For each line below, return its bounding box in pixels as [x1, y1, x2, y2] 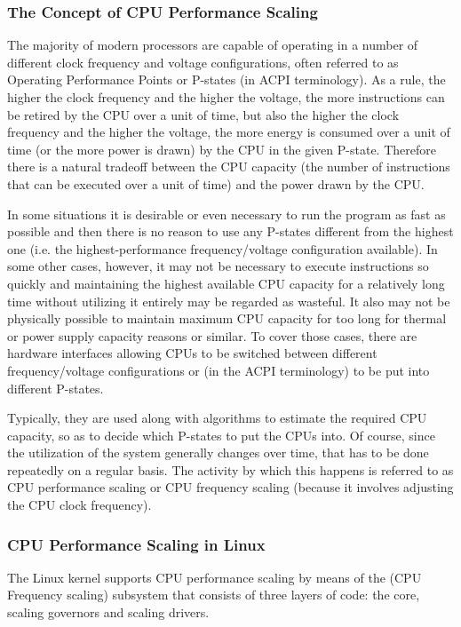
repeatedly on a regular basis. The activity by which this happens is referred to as [7, 460, 454, 479]
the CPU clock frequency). [7, 496, 152, 514]
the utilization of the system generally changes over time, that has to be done [7, 443, 429, 462]
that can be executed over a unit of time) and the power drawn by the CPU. [7, 174, 425, 193]
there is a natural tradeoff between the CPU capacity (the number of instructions [7, 157, 450, 176]
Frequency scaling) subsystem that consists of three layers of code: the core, [7, 585, 420, 604]
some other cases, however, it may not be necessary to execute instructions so [7, 257, 429, 275]
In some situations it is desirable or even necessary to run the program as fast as [7, 204, 446, 223]
